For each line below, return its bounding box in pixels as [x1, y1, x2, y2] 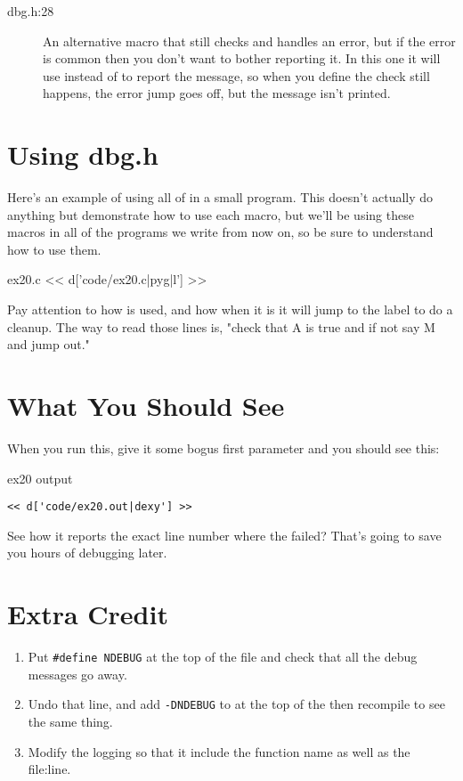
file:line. [28, 760, 71, 778]
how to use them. [7, 240, 102, 258]
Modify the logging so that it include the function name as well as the [28, 742, 410, 761]
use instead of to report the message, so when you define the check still [43, 66, 430, 85]
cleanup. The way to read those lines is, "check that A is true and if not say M [7, 317, 435, 336]
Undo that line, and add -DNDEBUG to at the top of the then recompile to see [28, 695, 445, 713]
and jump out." [7, 335, 90, 354]
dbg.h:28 [7, 2, 54, 20]
